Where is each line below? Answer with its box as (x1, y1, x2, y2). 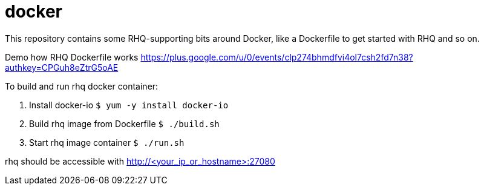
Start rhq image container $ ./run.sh (29, 137, 185, 148)
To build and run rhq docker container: (5, 80, 159, 91)
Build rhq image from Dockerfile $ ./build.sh (29, 118, 220, 129)
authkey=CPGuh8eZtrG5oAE (5, 62, 119, 73)
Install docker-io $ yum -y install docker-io (29, 99, 229, 110)
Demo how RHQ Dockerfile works (5, 51, 139, 62)
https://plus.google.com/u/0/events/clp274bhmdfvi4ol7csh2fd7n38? (140, 51, 413, 62)
